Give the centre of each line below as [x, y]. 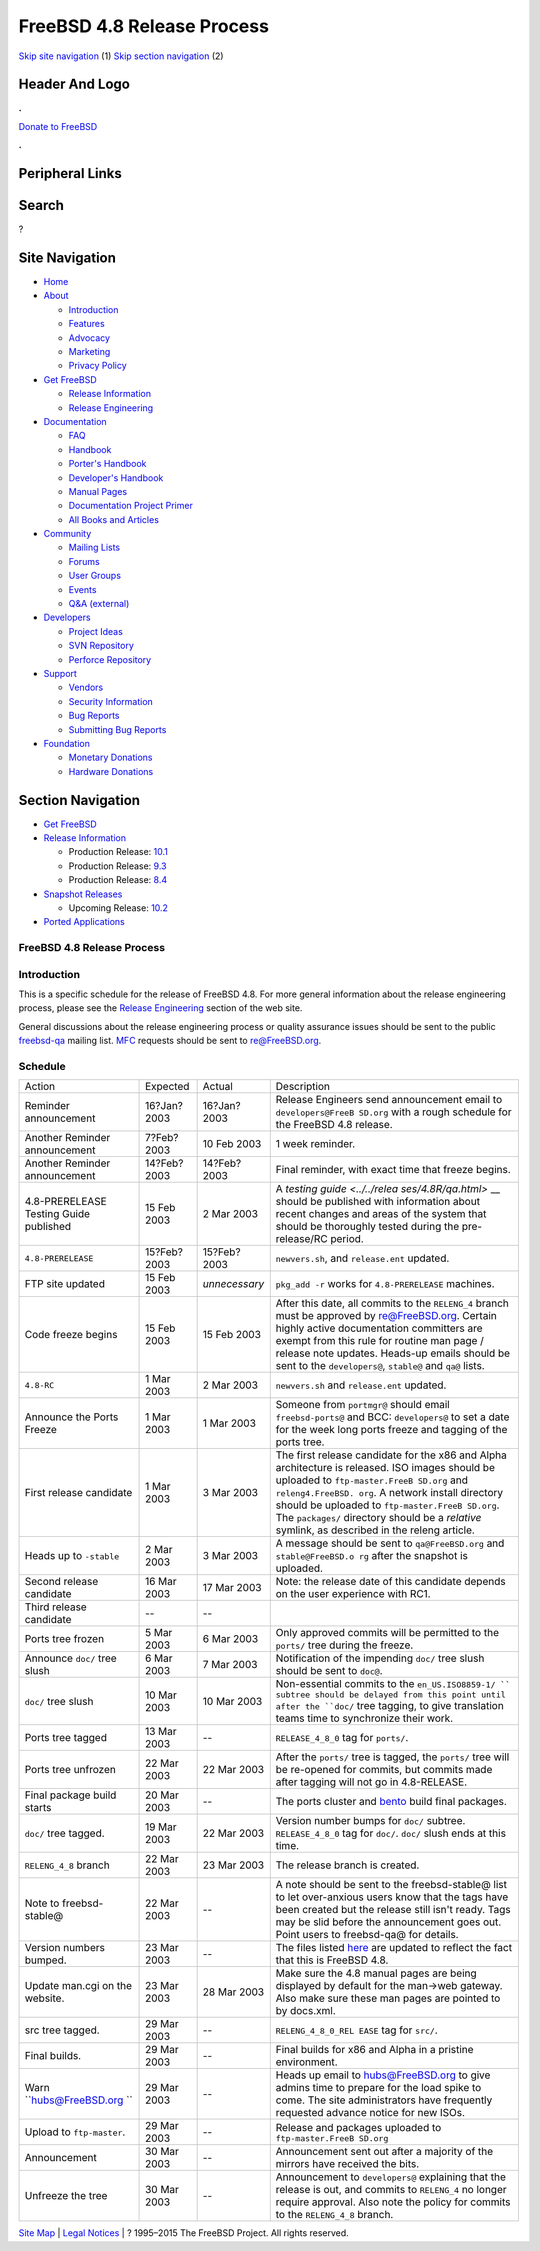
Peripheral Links [70, 173]
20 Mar [162, 1795]
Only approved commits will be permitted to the [387, 1633]
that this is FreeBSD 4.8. [332, 1960]
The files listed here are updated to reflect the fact [394, 1948]
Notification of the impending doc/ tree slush [380, 1658]
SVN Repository [101, 646]
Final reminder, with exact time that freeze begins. [393, 1170]
